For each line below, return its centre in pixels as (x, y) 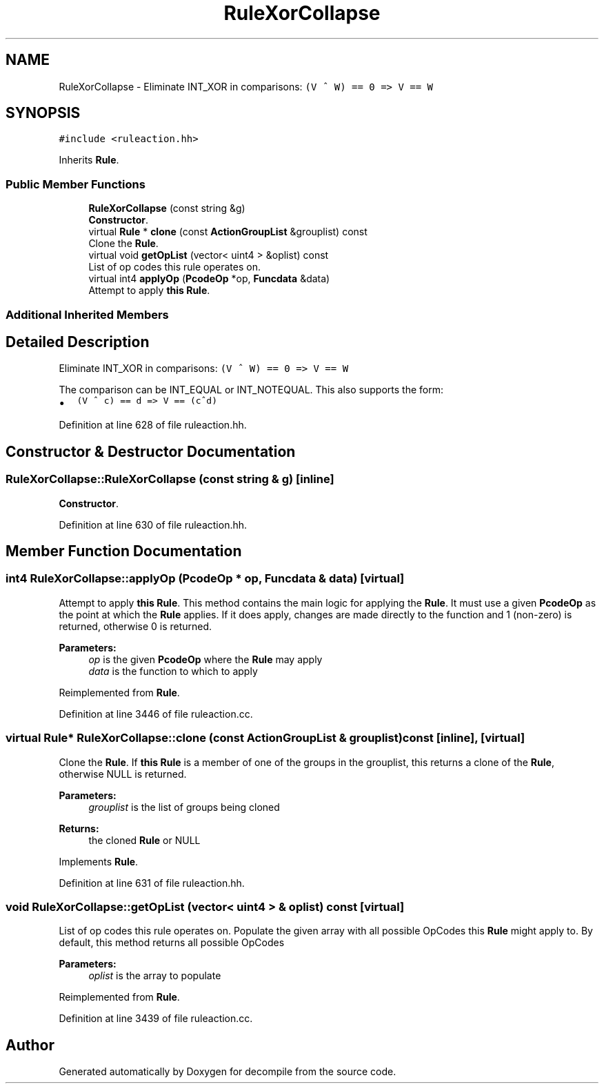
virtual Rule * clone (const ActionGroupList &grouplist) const (228, 232)
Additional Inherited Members (87, 314)
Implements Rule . (99, 861)
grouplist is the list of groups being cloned (184, 807)
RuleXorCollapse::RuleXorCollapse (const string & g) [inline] (170, 479)
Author (30, 1045)
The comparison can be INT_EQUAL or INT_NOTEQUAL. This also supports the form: (251, 390)
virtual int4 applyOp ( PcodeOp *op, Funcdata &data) (209, 279)
